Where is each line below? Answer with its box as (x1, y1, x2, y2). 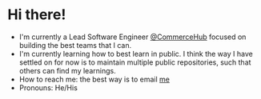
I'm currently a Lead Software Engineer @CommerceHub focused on (18, 32, 247, 42)
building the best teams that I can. (18, 40, 132, 49)
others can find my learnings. (18, 65, 117, 75)
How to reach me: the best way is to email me (18, 74, 170, 84)
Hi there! (7, 6, 66, 24)
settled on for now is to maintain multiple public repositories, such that (18, 57, 251, 67)
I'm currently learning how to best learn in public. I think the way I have (18, 49, 253, 58)
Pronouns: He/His (18, 82, 78, 93)
